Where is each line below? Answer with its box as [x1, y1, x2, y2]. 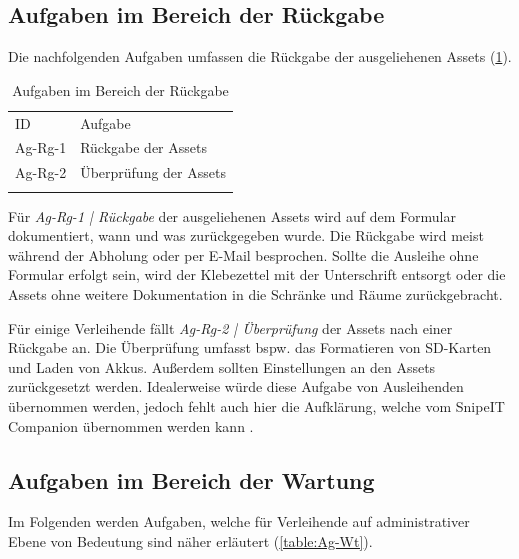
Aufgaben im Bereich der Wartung [8, 464, 375, 495]
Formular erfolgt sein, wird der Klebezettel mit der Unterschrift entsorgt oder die [8, 264, 506, 285]
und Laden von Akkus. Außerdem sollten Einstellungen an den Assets [8, 356, 436, 377]
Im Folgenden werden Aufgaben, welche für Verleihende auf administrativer [8, 511, 470, 532]
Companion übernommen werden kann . [8, 415, 254, 436]
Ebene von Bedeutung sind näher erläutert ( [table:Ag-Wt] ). [8, 531, 373, 551]
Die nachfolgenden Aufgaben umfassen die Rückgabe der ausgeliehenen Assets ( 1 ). [8, 46, 512, 67]
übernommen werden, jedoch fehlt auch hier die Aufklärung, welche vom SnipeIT [8, 396, 505, 417]
